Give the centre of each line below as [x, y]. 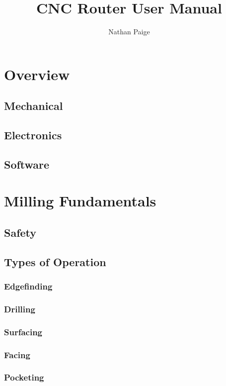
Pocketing [24, 377]
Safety [20, 233]
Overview [37, 74]
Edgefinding [28, 286]
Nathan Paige [129, 32]
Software [27, 164]
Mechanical [34, 106]
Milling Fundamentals [80, 201]
